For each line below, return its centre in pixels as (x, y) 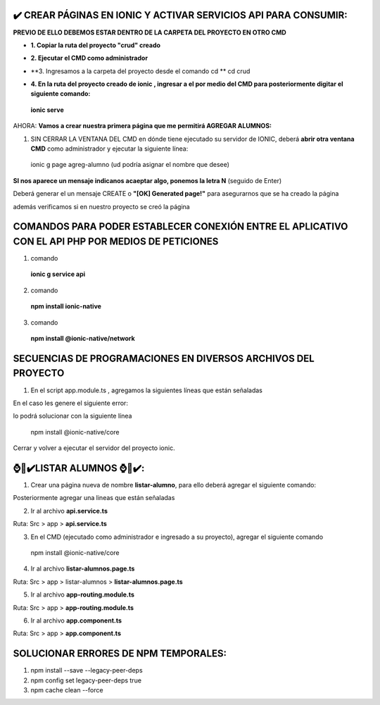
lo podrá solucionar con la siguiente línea (72, 416)
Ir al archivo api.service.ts (69, 511)
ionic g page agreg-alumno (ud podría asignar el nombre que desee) (130, 165)
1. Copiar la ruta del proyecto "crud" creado (96, 45)
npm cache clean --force (67, 690)
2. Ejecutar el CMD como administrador (89, 58)
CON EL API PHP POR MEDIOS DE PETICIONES (116, 242)
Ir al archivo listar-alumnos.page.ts (83, 569)
